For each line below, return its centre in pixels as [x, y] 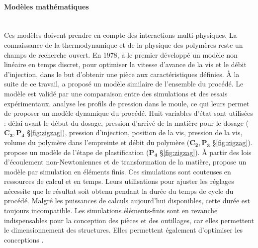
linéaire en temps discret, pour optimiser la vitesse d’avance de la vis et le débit [125, 64]
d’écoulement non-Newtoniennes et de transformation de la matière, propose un [125, 162]
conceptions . [24, 239]
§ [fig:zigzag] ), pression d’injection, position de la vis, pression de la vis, [135, 132]
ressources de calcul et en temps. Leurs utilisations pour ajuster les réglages [119, 181]
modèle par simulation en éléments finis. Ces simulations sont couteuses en [118, 171]
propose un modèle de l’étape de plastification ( [77, 152]
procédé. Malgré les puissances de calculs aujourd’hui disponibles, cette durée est [127, 201]
